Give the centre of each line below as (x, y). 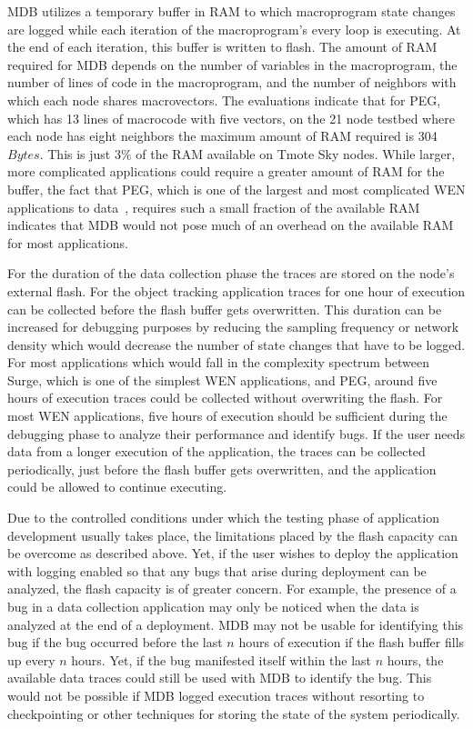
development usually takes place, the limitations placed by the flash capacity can (232, 535)
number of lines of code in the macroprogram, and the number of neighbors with (232, 82)
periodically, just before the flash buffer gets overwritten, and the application (222, 469)
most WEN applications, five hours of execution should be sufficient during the (227, 416)
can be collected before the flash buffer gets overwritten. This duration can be (225, 309)
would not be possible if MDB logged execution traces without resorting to (216, 695)
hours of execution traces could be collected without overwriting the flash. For (225, 398)
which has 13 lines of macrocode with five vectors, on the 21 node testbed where (231, 118)
